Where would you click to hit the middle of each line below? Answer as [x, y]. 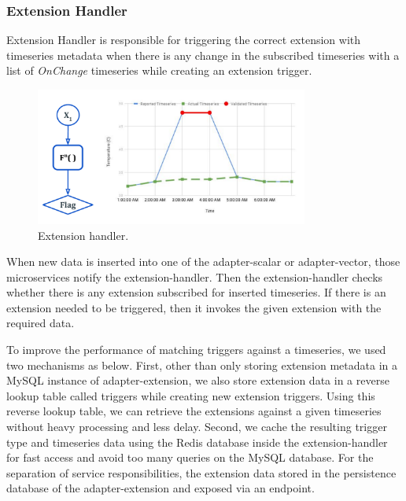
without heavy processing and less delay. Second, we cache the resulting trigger [197, 427]
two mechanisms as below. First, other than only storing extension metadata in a [202, 365]
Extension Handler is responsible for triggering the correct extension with [184, 40]
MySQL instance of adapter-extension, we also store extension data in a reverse [198, 380]
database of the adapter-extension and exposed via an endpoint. [161, 488]
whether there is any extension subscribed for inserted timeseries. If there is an [196, 292]
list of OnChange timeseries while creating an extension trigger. [159, 70]
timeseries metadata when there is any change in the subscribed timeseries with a [203, 55]
